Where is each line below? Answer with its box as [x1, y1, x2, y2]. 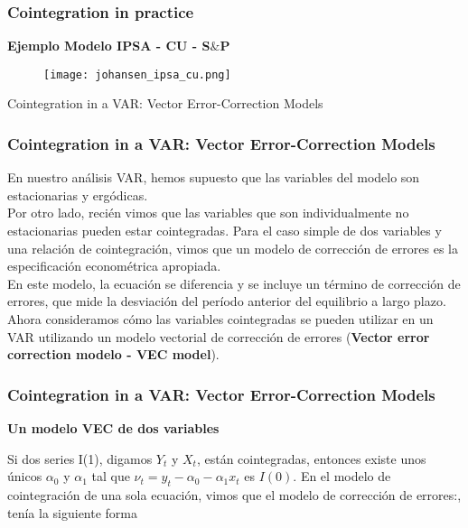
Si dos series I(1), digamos [7, 449, 153, 468]
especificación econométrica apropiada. [7, 256, 221, 275]
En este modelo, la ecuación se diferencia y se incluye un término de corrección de [7, 273, 461, 292]
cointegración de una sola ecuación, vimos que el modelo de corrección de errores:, [7, 486, 462, 505]
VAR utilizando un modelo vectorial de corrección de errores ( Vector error [7, 327, 430, 346]
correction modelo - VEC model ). [7, 345, 220, 364]
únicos [7, 467, 42, 486]
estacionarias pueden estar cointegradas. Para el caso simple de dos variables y [7, 221, 442, 240]
